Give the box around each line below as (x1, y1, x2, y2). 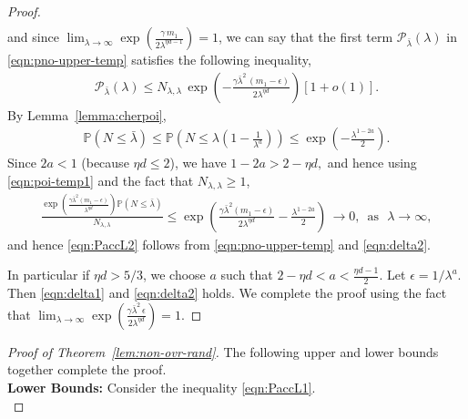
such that (220, 265, 273, 284)
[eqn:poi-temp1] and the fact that (7, 170, 194, 189)
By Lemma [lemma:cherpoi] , (7, 105, 167, 124)
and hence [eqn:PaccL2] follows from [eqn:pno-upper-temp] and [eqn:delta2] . (7, 234, 431, 253)
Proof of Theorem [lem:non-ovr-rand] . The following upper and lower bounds (7, 342, 439, 361)
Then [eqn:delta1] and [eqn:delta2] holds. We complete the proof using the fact (7, 283, 447, 302)
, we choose (142, 265, 206, 284)
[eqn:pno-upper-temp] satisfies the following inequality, (7, 50, 311, 69)
